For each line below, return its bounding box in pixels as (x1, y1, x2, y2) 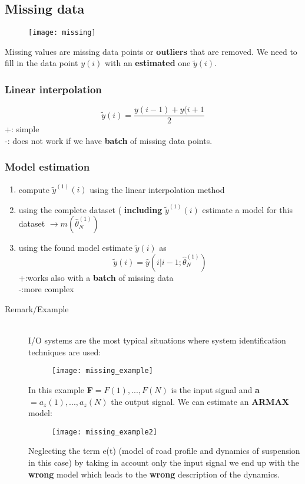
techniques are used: (28, 345, 101, 358)
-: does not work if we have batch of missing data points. (5, 134, 213, 146)
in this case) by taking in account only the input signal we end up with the (28, 456, 299, 469)
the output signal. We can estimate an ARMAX (111, 395, 289, 407)
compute (18, 183, 49, 195)
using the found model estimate (18, 241, 132, 254)
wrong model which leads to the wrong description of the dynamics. (28, 467, 280, 480)
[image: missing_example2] (52, 427, 157, 436)
